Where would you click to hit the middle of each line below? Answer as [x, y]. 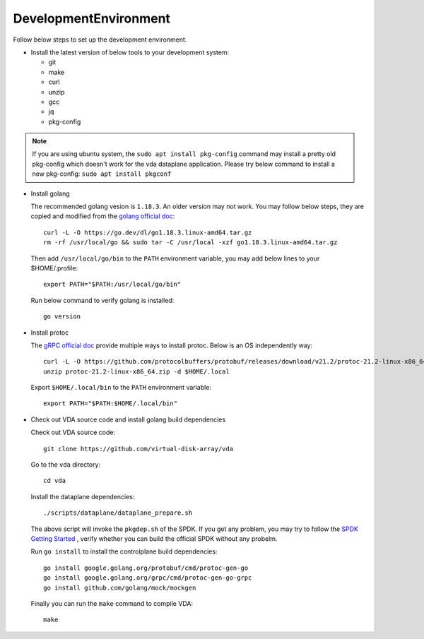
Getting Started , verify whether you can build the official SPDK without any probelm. [154, 539]
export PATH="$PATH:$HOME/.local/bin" [111, 404]
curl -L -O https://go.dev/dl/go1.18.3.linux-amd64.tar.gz [148, 232]
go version [62, 317]
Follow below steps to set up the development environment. [100, 40]
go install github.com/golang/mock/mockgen [120, 587]
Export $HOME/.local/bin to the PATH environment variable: [121, 388]
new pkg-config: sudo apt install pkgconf [102, 174]
